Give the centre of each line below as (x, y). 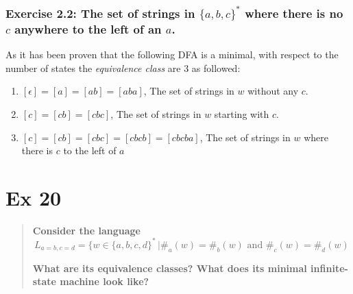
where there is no (294, 13)
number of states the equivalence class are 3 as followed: (123, 68)
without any (273, 91)
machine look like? (105, 281)
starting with (242, 113)
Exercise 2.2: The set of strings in (100, 13)
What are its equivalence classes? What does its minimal (170, 268)
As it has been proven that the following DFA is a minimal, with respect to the (172, 54)
